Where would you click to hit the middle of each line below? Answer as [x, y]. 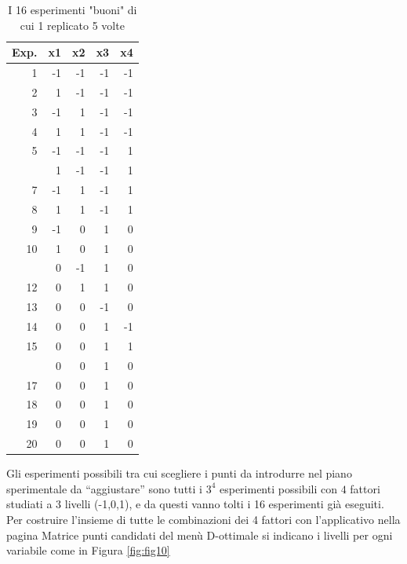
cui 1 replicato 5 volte [72, 25]
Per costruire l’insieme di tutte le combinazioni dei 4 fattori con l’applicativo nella [203, 519]
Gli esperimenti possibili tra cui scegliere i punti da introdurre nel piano [179, 473]
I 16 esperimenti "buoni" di [73, 9]
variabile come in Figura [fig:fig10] [88, 550]
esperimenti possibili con [278, 488]
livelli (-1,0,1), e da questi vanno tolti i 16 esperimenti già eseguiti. [224, 504]
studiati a [29, 504]
